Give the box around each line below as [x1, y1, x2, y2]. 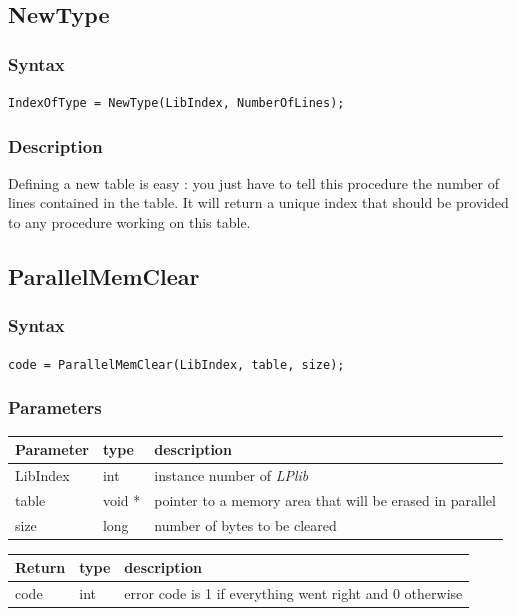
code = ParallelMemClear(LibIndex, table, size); [8, 357, 345, 372]
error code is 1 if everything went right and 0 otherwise [124, 583, 463, 603]
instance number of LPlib [154, 464, 309, 485]
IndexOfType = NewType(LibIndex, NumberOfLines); [8, 96, 345, 110]
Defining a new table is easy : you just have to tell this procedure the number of [8, 172, 499, 193]
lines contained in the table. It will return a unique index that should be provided [8, 192, 509, 213]
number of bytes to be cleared [154, 514, 337, 535]
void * [102, 489, 141, 510]
